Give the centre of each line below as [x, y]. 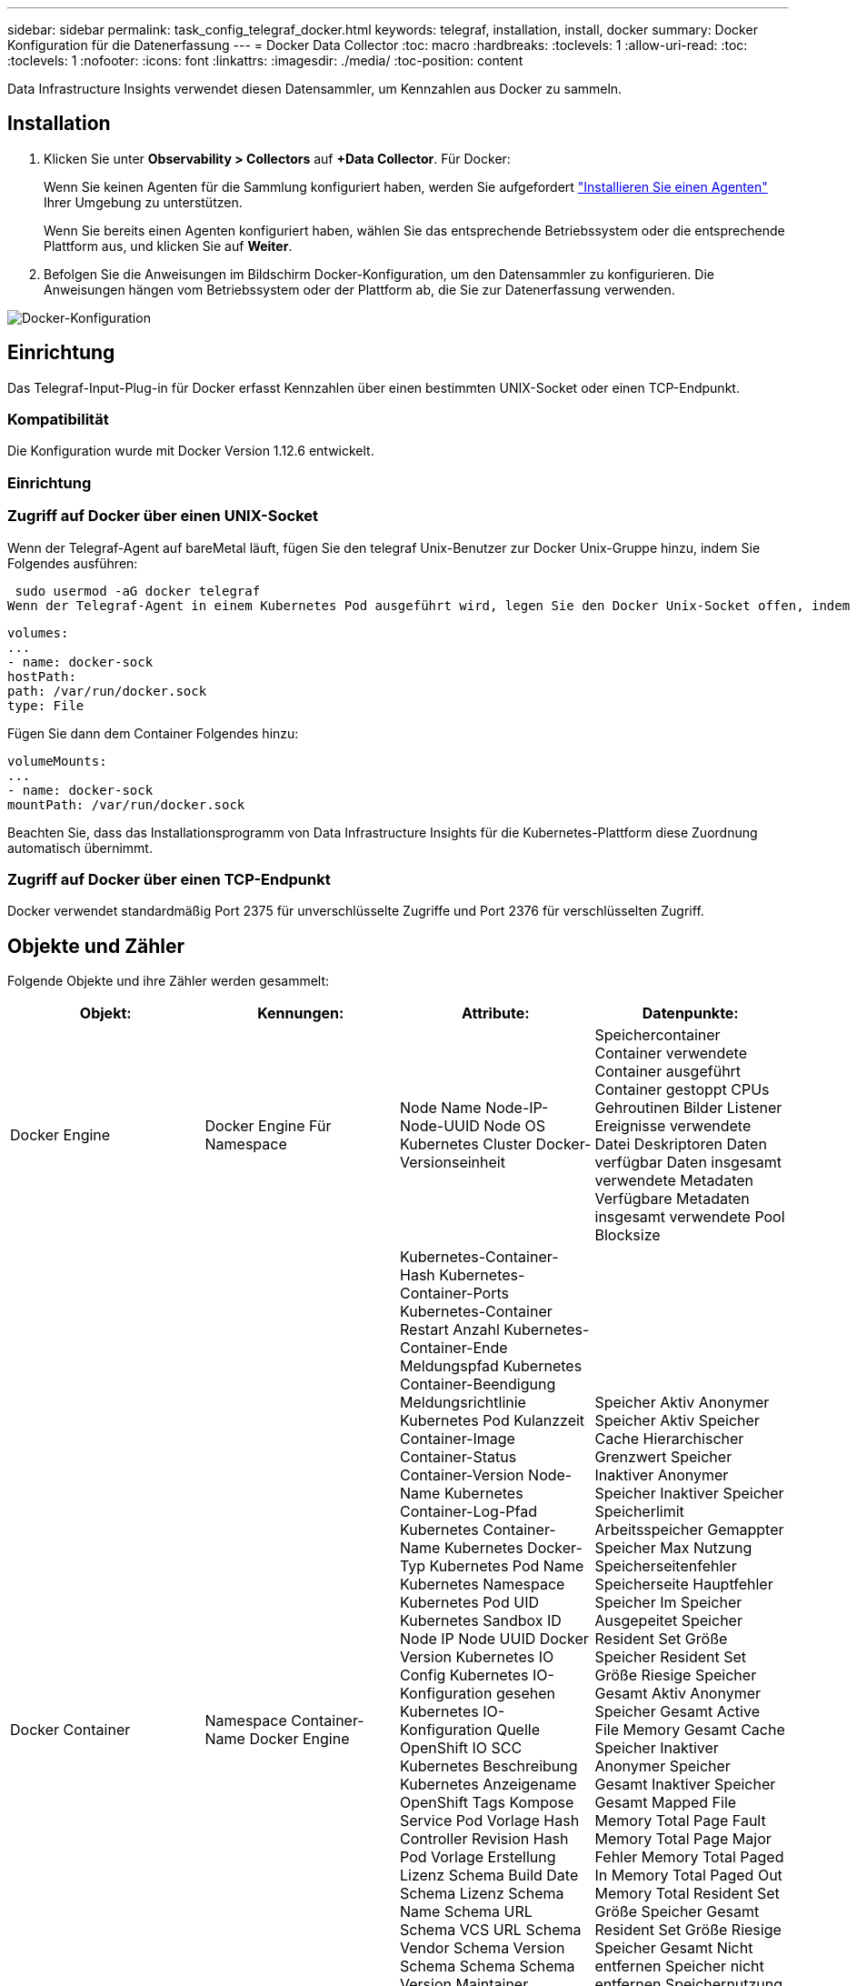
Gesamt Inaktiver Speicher [685, 1785]
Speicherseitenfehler [666, 1566]
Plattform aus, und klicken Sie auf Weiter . [168, 246]
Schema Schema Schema [488, 1966]
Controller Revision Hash [484, 1839]
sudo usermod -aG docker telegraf [138, 591]
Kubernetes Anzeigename [488, 1785]
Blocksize [628, 1235]
